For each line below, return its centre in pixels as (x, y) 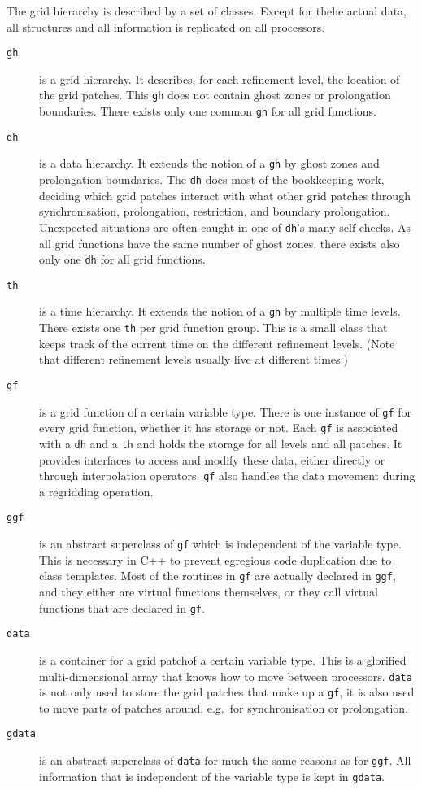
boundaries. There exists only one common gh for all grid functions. (208, 111)
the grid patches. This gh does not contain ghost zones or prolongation (215, 95)
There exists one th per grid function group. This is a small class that (213, 327)
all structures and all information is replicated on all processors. (166, 26)
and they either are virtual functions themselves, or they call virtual (209, 591)
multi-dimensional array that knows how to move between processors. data (226, 676)
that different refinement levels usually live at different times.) (194, 359)
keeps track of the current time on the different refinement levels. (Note (217, 343)
